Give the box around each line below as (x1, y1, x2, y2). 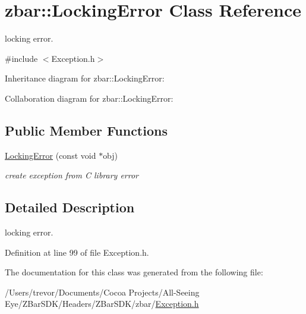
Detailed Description (5, 198, 135, 216)
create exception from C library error (5, 169, 138, 181)
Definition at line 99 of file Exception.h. (5, 246, 149, 258)
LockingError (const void (5, 149, 96, 161)
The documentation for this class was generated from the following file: (5, 266, 263, 278)
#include (5, 52, 38, 64)
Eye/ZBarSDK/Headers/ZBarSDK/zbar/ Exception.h (5, 297, 199, 310)
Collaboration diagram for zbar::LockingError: (5, 92, 173, 104)
